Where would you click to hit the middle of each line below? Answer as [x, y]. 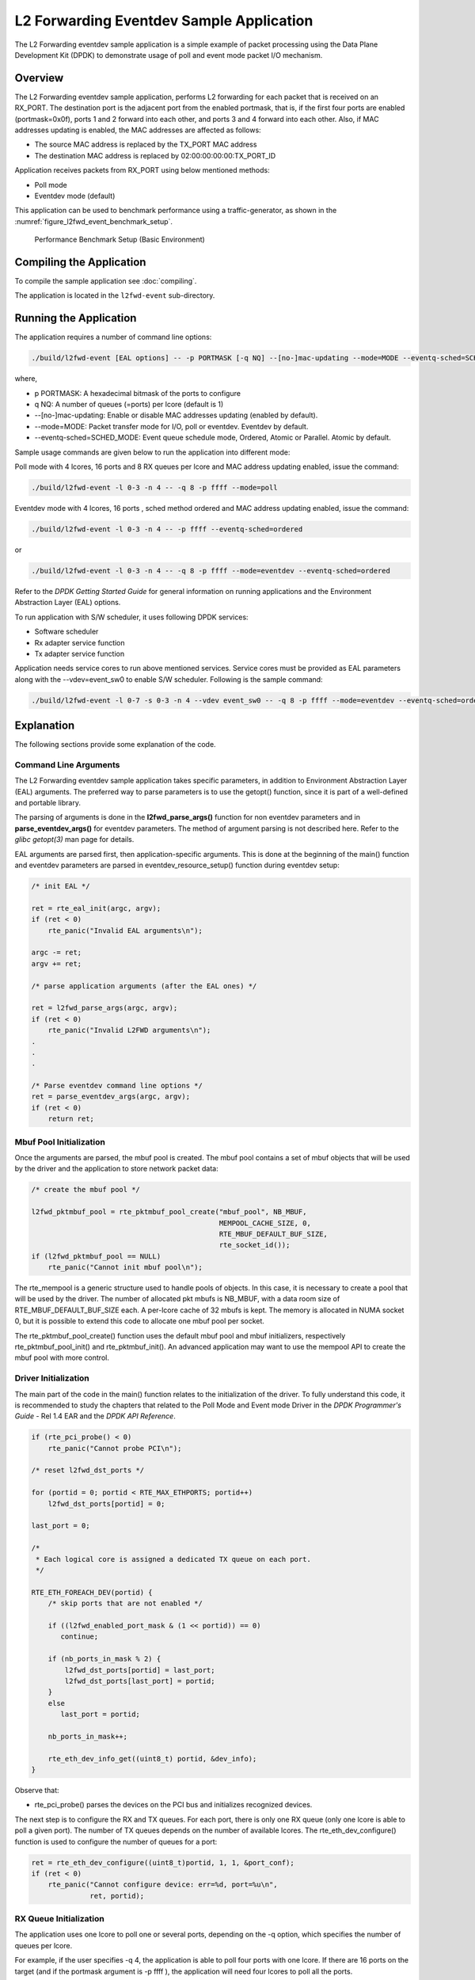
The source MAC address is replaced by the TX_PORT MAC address [146, 145]
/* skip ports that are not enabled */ [125, 1603]
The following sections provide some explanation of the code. [116, 744]
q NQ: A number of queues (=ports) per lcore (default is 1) [129, 405]
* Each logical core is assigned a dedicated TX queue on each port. [174, 1559]
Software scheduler [66, 632]
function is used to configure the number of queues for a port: [116, 1841]
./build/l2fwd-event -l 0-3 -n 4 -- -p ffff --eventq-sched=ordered [167, 529]
